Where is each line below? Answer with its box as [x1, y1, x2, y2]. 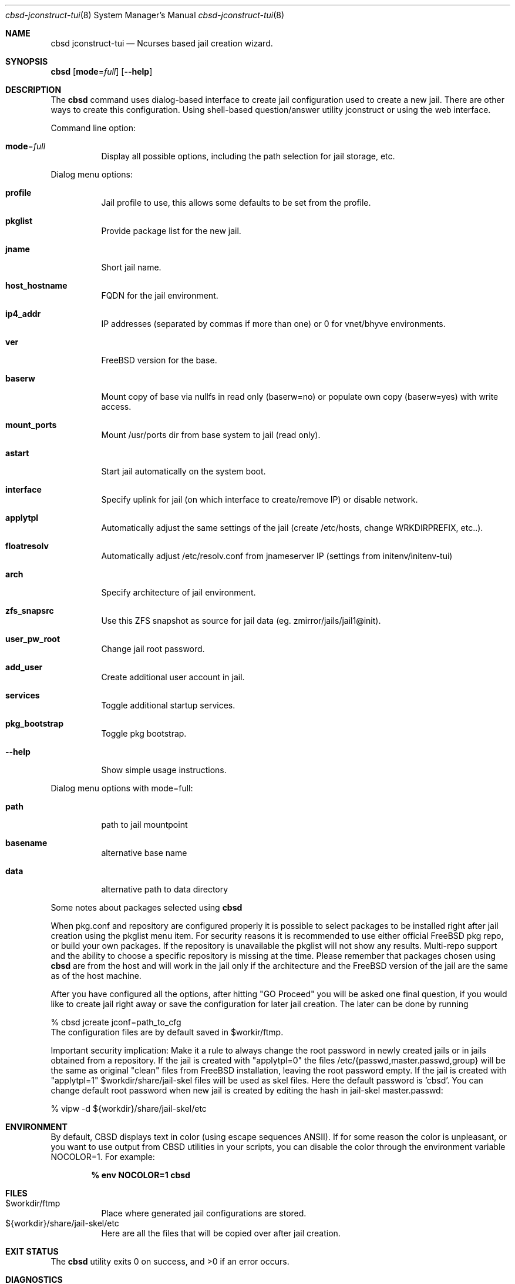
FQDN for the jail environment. [101, 290, 218, 300]
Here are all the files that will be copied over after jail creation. [101, 1228, 341, 1238]
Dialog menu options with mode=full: [51, 783, 193, 793]
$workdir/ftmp [5, 1198, 60, 1208]
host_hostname [5, 280, 68, 290]
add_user [5, 662, 43, 672]
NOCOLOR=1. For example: [51, 1152, 155, 1162]
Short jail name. [101, 262, 161, 272]
